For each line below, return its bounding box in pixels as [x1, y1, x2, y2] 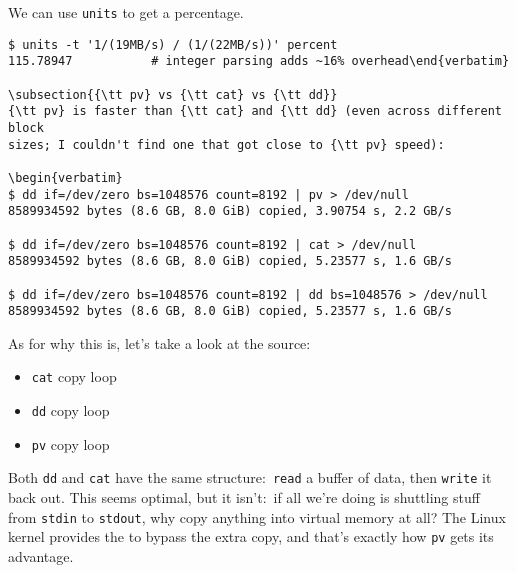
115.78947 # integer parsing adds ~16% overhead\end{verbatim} [8, 54, 510, 69]
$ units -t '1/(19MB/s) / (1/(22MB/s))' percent [8, 37, 338, 52]
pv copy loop [31, 433, 110, 454]
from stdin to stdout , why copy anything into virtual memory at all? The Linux [8, 506, 506, 527]
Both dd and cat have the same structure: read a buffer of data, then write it [8, 467, 492, 488]
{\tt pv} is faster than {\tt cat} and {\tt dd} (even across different [8, 104, 502, 119]
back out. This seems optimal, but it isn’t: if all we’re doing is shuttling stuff [8, 487, 480, 508]
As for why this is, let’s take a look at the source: [8, 332, 311, 353]
